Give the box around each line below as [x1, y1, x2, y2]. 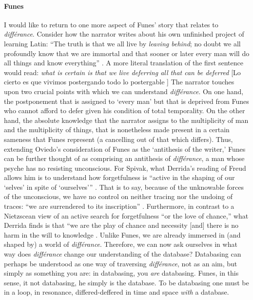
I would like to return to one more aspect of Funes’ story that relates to [4, 19, 218, 29]
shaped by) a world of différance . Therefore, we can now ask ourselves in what [4, 239, 237, 249]
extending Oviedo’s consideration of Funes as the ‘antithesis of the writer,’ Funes [4, 143, 246, 154]
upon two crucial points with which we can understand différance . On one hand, [4, 86, 244, 96]
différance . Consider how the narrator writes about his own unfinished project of [4, 29, 244, 39]
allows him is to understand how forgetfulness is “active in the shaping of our [4, 172, 235, 182]
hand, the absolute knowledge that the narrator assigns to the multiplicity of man [4, 115, 249, 125]
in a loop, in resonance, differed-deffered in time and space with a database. [4, 287, 229, 297]
